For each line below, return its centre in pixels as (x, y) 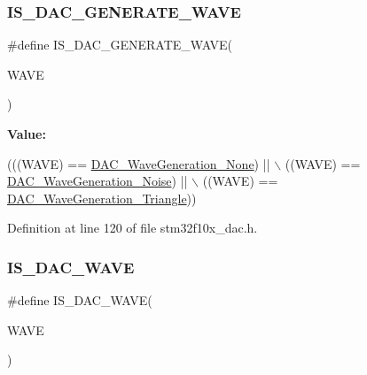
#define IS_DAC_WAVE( (80, 300)
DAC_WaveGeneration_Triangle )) (102, 198)
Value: (27, 134)
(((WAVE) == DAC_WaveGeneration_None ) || (139, 163)
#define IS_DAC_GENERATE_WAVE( (120, 45)
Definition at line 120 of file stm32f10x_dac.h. (133, 228)
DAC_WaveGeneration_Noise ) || (98, 181)
